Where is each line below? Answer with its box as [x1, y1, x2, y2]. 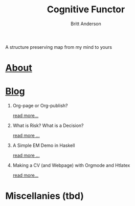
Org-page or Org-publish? [12, 103, 68, 109]
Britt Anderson [71, 21, 101, 27]
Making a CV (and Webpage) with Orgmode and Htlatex [12, 162, 130, 168]
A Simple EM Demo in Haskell [12, 142, 75, 148]
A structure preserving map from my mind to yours [5, 44, 112, 50]
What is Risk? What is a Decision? [12, 122, 84, 129]
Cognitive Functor [47, 4, 125, 15]
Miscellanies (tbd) [5, 190, 84, 202]
